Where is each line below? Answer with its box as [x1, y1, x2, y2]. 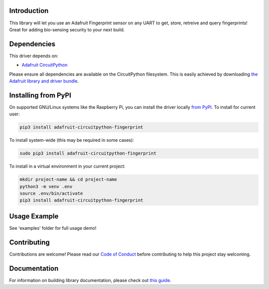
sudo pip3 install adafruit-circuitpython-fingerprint [19, 151, 156, 156]
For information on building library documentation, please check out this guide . [9, 277, 171, 283]
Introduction [9, 6, 49, 15]
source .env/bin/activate [19, 191, 83, 196]
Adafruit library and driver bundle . [9, 78, 79, 84]
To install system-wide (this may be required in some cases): [9, 137, 134, 143]
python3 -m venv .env [19, 184, 73, 189]
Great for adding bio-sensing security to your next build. [9, 26, 125, 32]
